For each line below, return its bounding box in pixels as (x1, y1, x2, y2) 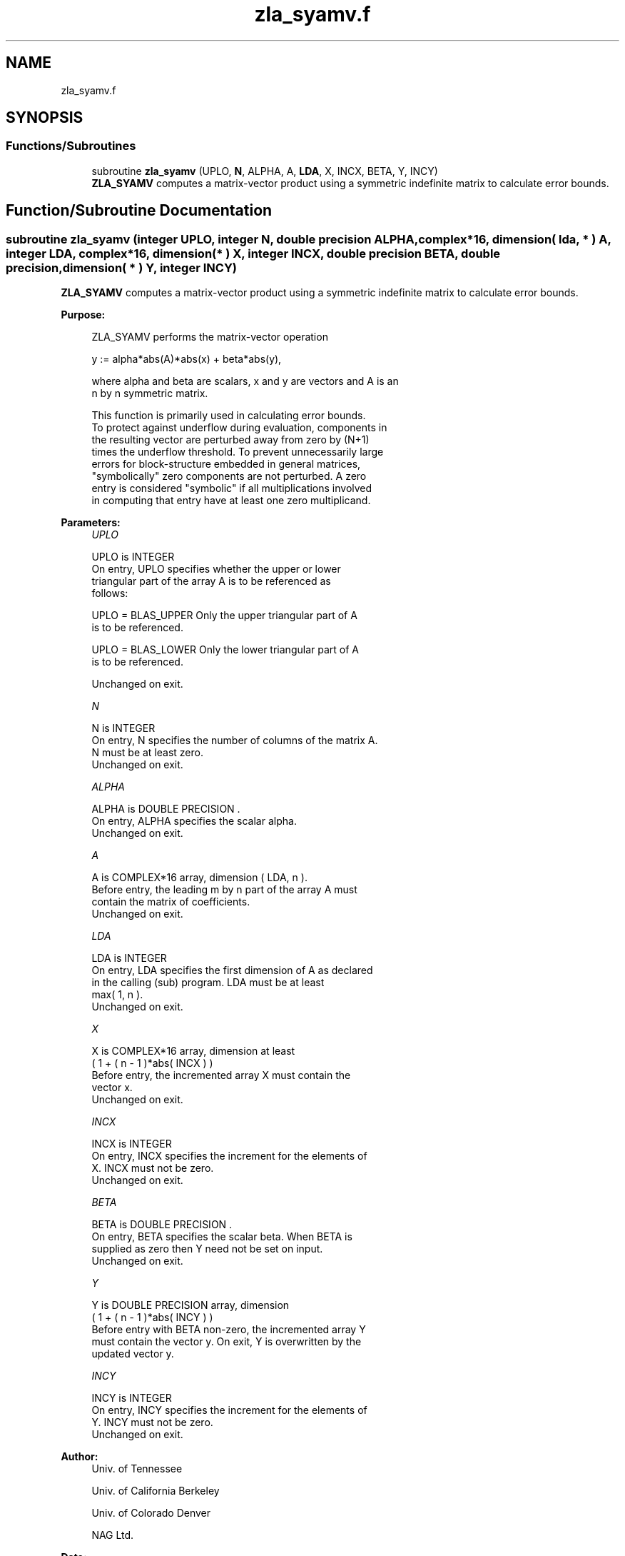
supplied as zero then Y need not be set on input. (91, 1243, 323, 1255)
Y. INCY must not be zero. (91, 1416, 213, 1429)
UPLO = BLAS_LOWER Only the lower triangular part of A (91, 643, 359, 656)
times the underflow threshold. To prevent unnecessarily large (91, 446, 384, 458)
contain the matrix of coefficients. (91, 895, 250, 908)
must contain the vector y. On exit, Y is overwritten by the (91, 1335, 362, 1348)
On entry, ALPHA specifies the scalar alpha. (91, 815, 297, 828)
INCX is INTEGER (91, 1138, 172, 1150)
